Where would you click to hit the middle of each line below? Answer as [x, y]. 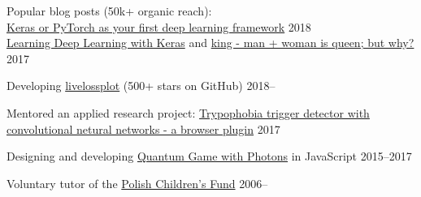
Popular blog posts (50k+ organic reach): [109, 11]
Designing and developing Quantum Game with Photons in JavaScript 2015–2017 [209, 156]
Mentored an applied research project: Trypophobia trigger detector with [188, 112]
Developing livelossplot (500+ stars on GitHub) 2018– [141, 86]
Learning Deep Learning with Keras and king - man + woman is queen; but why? [210, 43]
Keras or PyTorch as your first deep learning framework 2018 [159, 26]
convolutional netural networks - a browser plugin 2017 [143, 128]
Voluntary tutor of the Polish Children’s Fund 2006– [137, 183]
